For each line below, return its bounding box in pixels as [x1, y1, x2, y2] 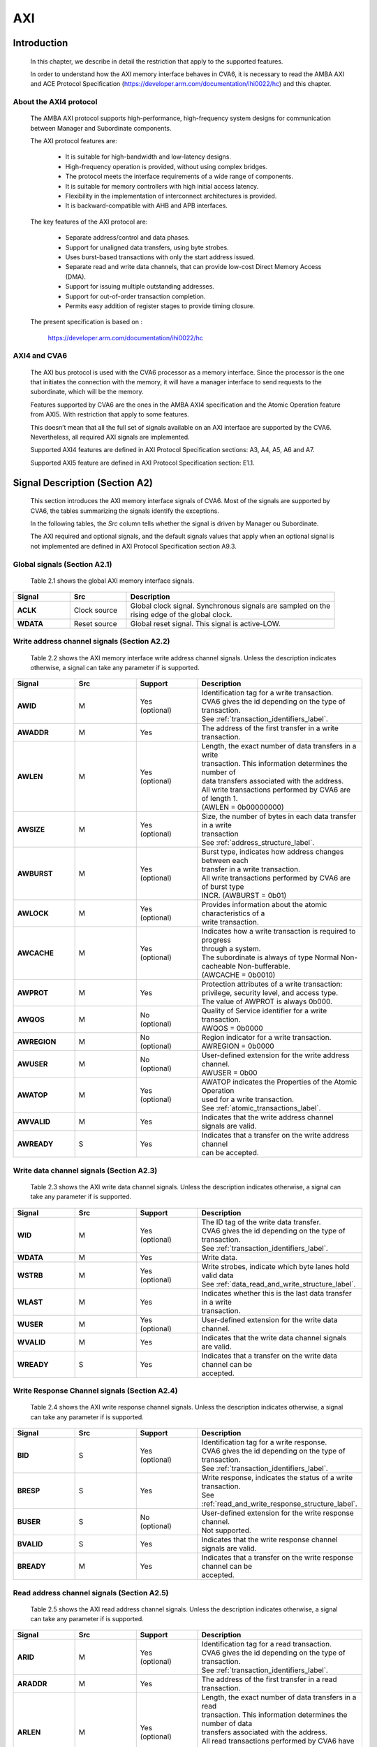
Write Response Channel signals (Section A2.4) [13, 1386, 178, 1396]
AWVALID [17, 1117, 50, 1126]
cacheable [201, 962, 237, 971]
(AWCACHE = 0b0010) [201, 970, 276, 980]
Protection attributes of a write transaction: [201, 979, 343, 989]
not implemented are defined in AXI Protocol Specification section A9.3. [30, 542, 237, 550]
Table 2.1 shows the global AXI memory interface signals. [30, 577, 195, 585]
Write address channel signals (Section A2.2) [13, 637, 170, 646]
